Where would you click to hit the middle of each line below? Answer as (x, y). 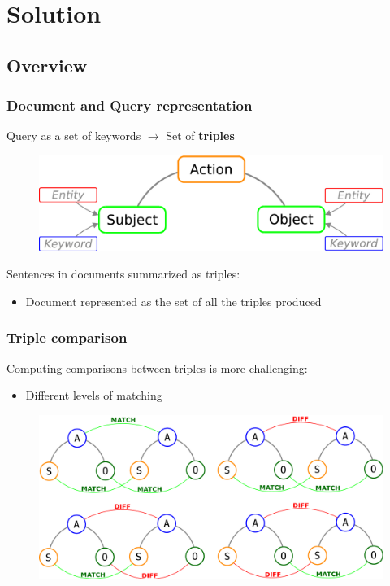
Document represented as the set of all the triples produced (173, 301)
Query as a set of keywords (74, 136)
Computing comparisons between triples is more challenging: (157, 367)
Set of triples (200, 136)
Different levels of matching (94, 395)
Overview (47, 65)
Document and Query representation (130, 105)
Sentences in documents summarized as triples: (123, 274)
